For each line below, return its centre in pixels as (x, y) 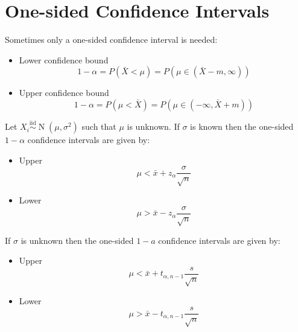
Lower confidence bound (64, 59)
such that (99, 126)
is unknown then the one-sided (77, 240)
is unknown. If (153, 126)
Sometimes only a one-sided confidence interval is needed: (111, 40)
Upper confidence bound (64, 93)
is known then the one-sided (242, 126)
